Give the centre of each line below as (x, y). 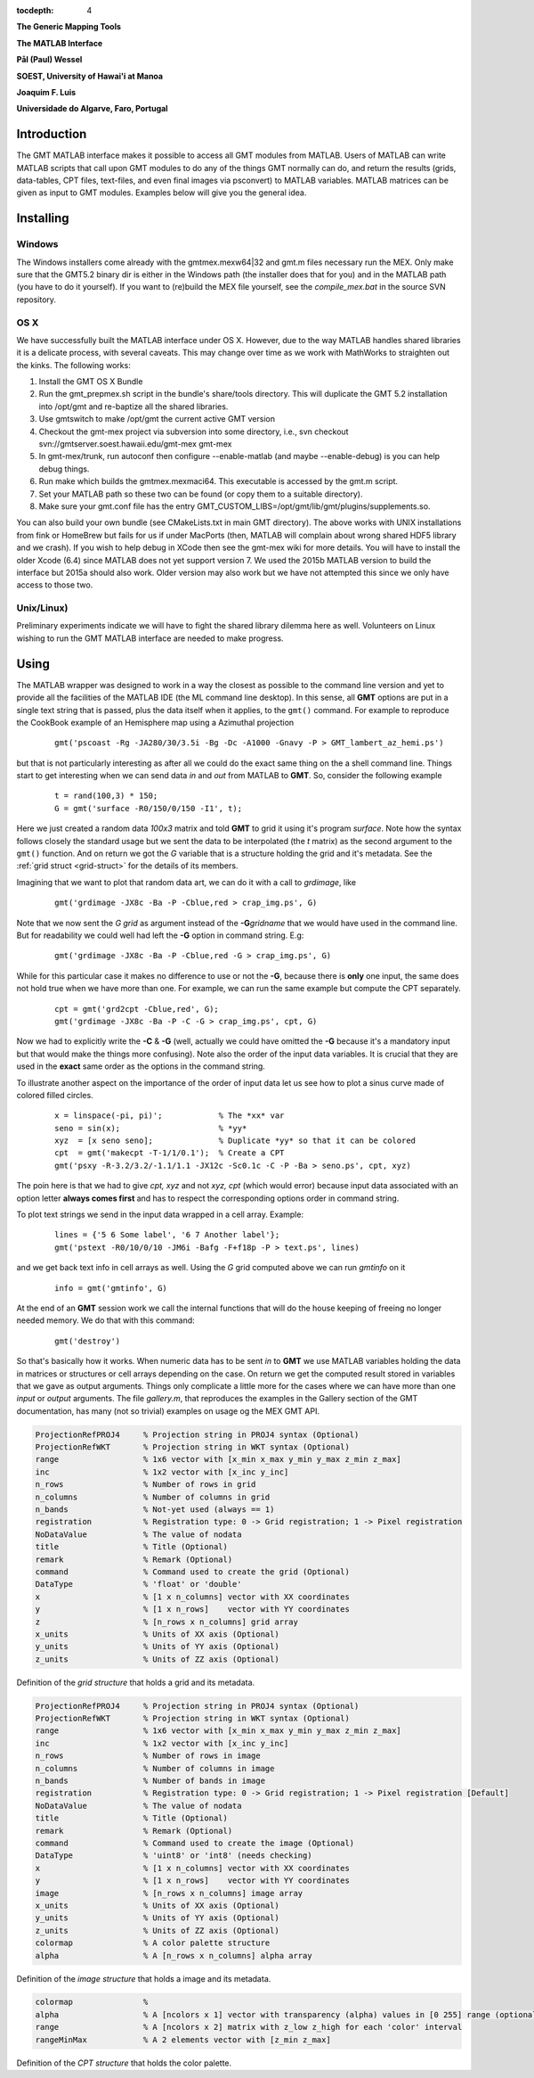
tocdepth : (35, 10)
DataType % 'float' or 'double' (138, 1584)
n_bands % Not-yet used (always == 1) (155, 1510)
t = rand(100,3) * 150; (106, 796)
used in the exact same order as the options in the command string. (141, 1066)
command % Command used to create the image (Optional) (195, 1843)
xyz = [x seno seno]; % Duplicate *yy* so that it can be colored (235, 1141)
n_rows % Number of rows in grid (146, 1485)
